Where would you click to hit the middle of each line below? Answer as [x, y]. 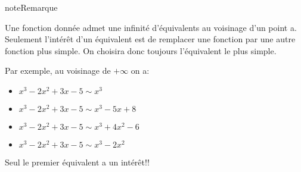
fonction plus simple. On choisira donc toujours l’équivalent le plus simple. [141, 50]
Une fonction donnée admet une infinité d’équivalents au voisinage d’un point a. [151, 27]
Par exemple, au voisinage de [58, 71]
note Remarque [31, 7]
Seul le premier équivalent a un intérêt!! [77, 162]
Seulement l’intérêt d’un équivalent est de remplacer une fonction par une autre [150, 39]
